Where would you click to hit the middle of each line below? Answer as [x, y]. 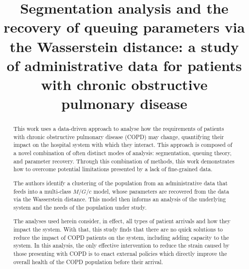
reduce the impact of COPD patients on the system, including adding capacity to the [121, 237]
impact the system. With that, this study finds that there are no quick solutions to [118, 229]
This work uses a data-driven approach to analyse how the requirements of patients [119, 129]
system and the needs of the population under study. [80, 207]
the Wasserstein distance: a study [124, 46]
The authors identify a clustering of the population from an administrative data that [120, 183]
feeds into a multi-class [42, 191]
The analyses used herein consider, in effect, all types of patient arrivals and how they [122, 221]
